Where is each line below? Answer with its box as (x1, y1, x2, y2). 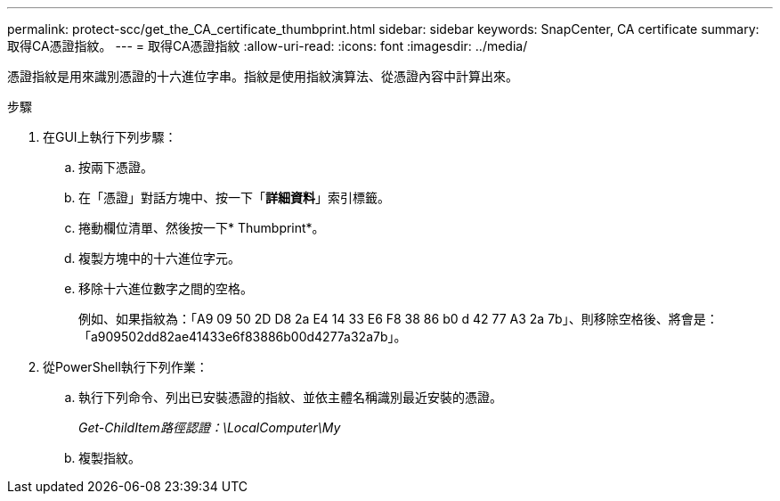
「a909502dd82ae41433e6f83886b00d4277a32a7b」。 (78, 329, 407, 344)
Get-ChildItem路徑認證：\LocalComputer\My (78, 420, 341, 435)
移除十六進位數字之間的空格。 (78, 281, 253, 296)
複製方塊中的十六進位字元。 (78, 250, 240, 266)
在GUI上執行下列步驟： (43, 129, 177, 144)
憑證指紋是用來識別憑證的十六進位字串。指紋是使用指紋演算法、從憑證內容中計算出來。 (7, 69, 518, 84)
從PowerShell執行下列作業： (43, 359, 208, 374)
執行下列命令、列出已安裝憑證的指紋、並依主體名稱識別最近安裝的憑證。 (78, 390, 502, 405)
